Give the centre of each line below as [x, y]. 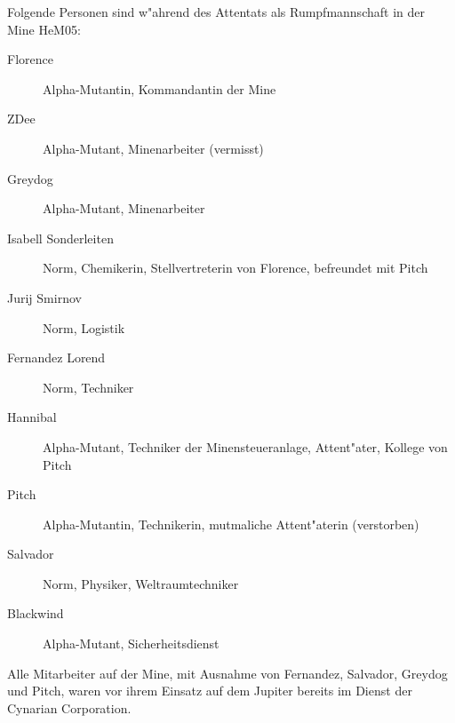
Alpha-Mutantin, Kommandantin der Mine [160, 88]
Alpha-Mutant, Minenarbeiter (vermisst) [153, 148]
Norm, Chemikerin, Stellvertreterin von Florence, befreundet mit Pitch [235, 268]
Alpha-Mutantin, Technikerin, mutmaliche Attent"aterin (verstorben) [231, 524]
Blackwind [36, 613]
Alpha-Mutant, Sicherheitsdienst [131, 644]
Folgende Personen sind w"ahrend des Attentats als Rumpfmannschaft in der [216, 12]
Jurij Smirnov [44, 297]
